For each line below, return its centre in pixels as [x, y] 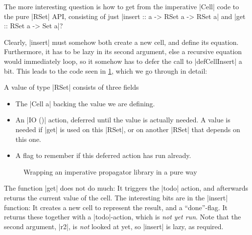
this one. [28, 139]
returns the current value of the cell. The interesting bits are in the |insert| [116, 197]
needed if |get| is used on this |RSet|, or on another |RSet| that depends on [128, 129]
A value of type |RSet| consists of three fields [71, 87]
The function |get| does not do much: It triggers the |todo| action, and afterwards [126, 188]
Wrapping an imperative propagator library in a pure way [110, 171]
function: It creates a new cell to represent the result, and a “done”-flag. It [116, 207]
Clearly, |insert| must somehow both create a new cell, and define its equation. [121, 42]
